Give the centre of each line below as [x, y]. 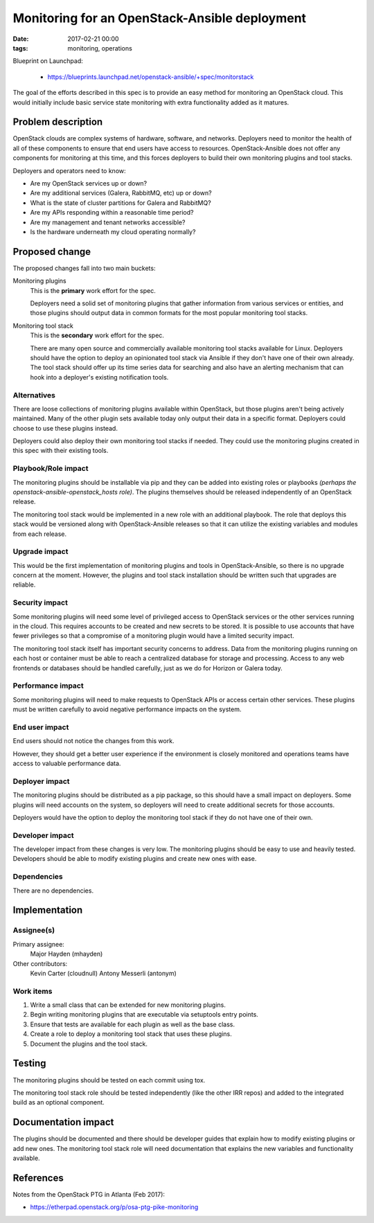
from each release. [40, 534]
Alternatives [34, 395]
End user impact [41, 727]
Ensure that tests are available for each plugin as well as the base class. [133, 1024]
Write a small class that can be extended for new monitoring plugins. [128, 1005]
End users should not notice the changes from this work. [93, 741]
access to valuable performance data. [67, 763]
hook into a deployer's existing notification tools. [99, 377]
